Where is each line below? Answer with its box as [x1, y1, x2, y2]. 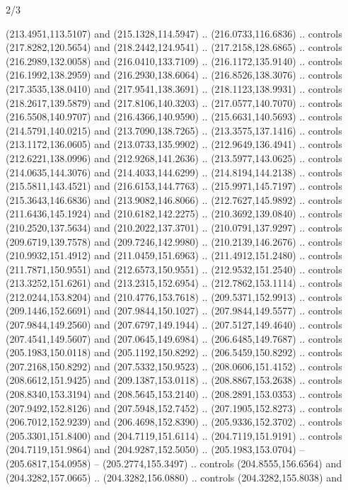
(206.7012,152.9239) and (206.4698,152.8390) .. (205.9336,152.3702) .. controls [6, 414, 342, 429]
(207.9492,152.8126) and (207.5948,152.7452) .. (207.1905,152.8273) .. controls [6, 400, 342, 415]
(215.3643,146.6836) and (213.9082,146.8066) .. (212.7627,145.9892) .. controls [6, 192, 342, 207]
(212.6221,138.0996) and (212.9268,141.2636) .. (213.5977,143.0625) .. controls [6, 150, 342, 165]
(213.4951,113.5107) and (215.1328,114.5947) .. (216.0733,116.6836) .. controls [6, 25, 342, 40]
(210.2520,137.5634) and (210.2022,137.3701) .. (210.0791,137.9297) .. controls [6, 220, 342, 234]
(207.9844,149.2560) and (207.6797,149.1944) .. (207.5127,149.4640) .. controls [6, 317, 342, 332]
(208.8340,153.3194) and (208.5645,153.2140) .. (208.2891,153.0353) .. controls [6, 387, 342, 401]
